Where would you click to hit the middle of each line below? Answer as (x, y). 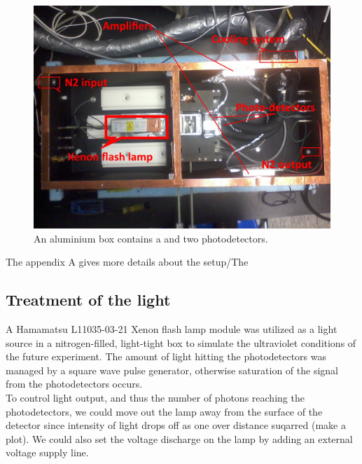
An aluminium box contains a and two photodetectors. (151, 238)
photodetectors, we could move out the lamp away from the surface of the (164, 411)
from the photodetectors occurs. (74, 384)
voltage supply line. (47, 452)
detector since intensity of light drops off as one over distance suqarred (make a (176, 425)
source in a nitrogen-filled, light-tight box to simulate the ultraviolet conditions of (181, 342)
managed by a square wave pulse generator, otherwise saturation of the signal (172, 370)
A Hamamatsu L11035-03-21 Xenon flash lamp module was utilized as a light (172, 328)
